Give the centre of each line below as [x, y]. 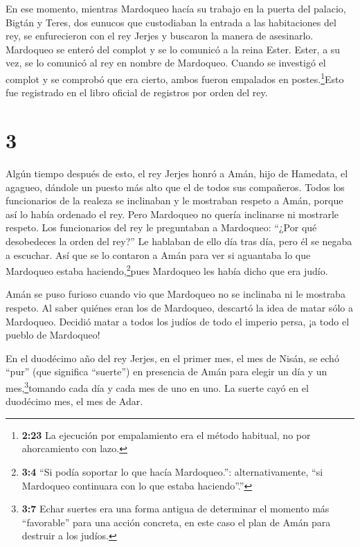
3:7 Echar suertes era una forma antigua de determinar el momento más [175, 509]
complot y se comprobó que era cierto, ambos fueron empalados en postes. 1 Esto [175, 78]
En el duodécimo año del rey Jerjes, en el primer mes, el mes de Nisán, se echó [172, 358]
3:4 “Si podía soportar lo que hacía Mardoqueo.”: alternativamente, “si [172, 471]
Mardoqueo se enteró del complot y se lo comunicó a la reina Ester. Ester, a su [173, 49]
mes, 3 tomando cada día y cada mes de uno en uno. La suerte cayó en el [157, 386]
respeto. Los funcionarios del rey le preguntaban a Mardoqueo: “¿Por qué [161, 227]
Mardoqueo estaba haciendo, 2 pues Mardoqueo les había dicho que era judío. [167, 270]
